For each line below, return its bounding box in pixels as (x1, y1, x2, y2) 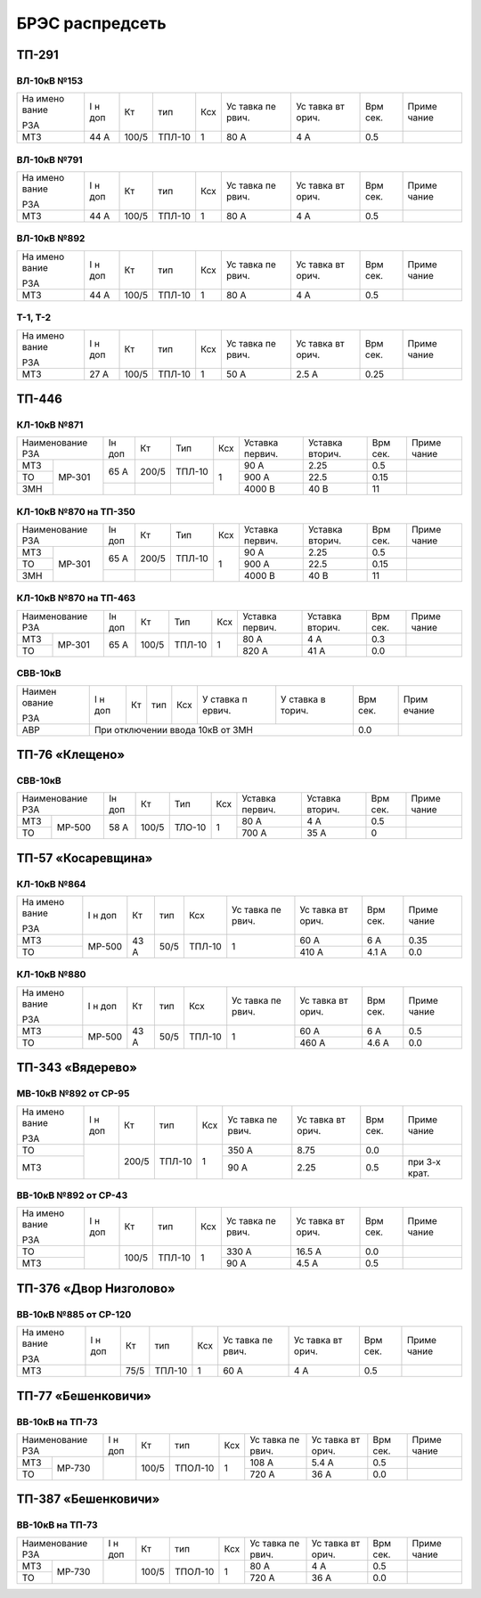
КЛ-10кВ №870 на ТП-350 (16, 505, 135, 518)
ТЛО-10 (174, 820, 207, 833)
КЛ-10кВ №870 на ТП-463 (16, 592, 136, 605)
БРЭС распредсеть (16, 13, 167, 33)
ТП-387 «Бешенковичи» (16, 1492, 160, 1507)
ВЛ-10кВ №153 (16, 74, 84, 86)
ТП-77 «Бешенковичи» (16, 1388, 151, 1403)
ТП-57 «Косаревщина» (16, 851, 153, 866)
